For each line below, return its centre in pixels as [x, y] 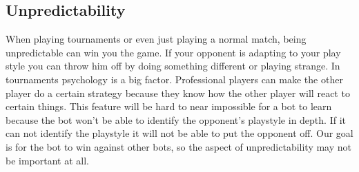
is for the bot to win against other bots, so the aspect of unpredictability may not [179, 146]
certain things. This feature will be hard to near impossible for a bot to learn [169, 106]
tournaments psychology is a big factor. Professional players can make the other [174, 79]
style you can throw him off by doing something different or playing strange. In [173, 66]
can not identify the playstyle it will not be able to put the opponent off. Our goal [179, 133]
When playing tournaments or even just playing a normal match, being [156, 39]
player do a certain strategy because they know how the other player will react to [178, 93]
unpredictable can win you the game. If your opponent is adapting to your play [173, 52]
